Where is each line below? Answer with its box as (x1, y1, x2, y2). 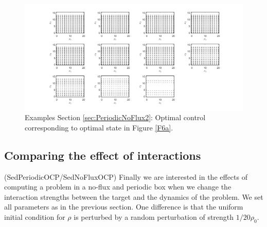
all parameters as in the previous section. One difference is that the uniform (4, 201, 243, 212)
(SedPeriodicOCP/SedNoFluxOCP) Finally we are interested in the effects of (4, 171, 247, 182)
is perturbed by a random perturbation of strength (74, 211, 234, 222)
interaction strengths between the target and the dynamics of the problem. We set (4, 191, 263, 202)
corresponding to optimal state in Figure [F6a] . (25, 122, 173, 133)
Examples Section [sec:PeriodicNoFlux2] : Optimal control (25, 112, 206, 123)
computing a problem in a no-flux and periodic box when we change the (4, 181, 232, 192)
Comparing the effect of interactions (4, 147, 201, 163)
